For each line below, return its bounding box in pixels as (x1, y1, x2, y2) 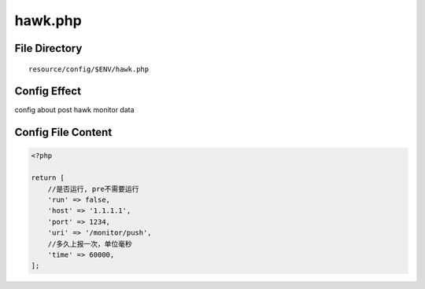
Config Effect (14, 85, 82, 98)
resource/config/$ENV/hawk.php (28, 64, 150, 74)
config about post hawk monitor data (14, 105, 135, 115)
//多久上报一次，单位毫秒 (47, 240, 133, 248)
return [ (31, 174, 65, 182)
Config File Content (14, 126, 113, 139)
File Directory (14, 42, 83, 55)
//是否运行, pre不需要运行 (47, 185, 139, 193)
